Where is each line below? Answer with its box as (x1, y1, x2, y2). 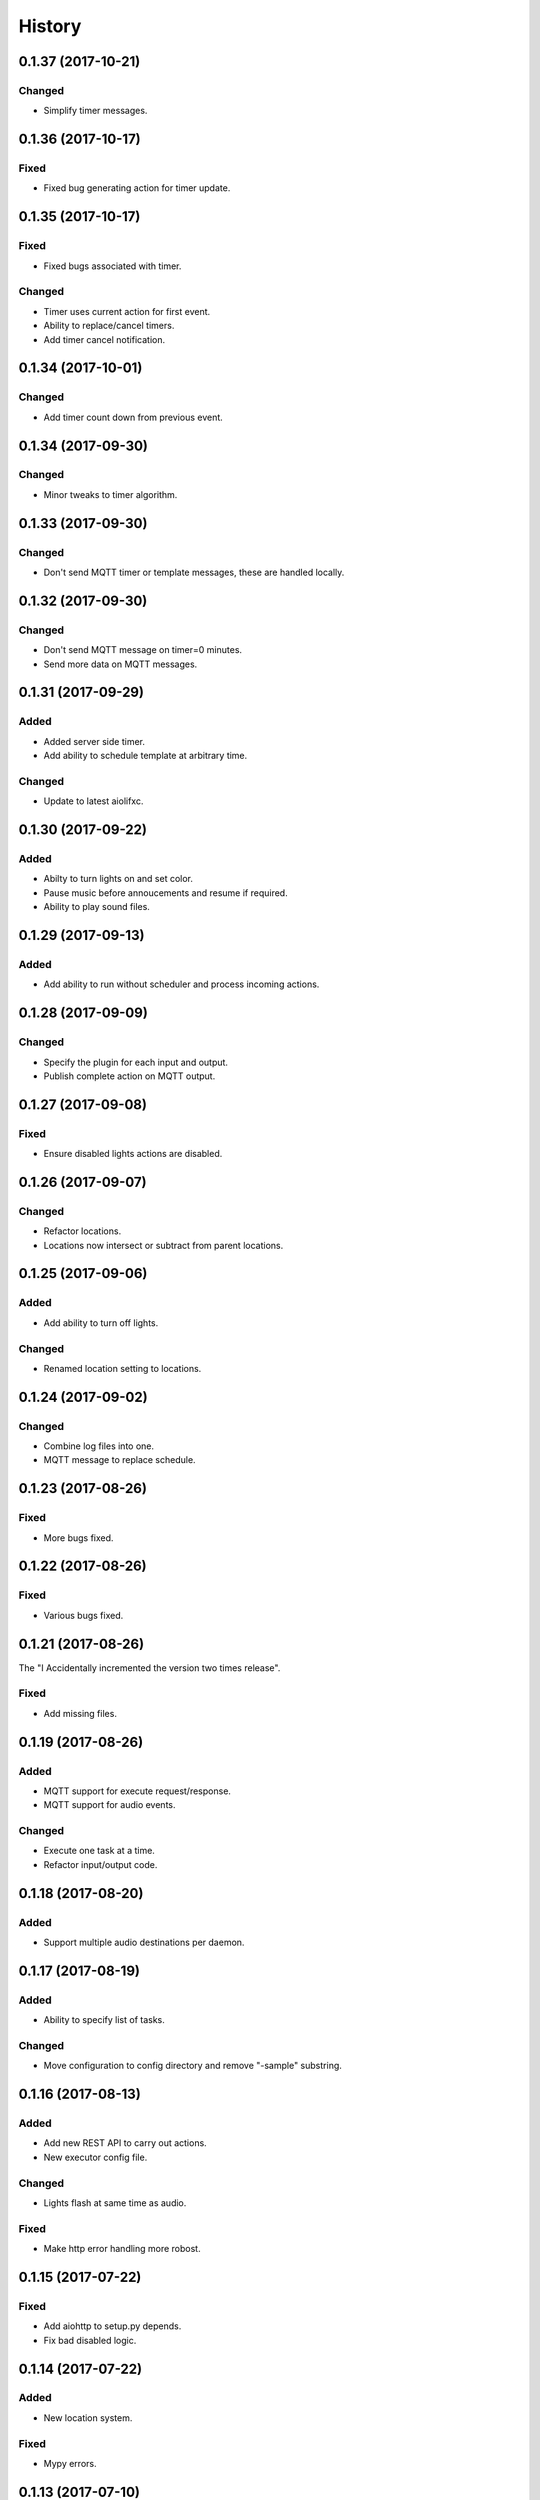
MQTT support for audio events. (43, 1799, 176, 1811)
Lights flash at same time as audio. (43, 2197, 187, 2209)
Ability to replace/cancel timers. (43, 320, 175, 332)
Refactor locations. (43, 1225, 122, 1237)
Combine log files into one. (43, 1440, 155, 1452)
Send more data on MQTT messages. (43, 658, 198, 670)
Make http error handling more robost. (43, 2243, 201, 2255)
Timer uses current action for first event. (43, 305, 211, 317)
